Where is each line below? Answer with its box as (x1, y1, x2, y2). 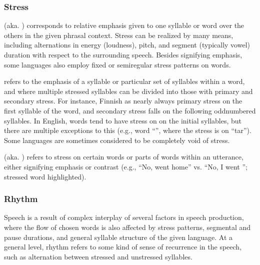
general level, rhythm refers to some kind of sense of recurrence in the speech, (4, 241, 242, 252)
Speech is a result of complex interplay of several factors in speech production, (4, 212, 244, 222)
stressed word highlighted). (4, 171, 86, 181)
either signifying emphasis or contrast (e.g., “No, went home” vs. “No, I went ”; (4, 161, 247, 171)
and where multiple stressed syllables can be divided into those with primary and (4, 85, 253, 96)
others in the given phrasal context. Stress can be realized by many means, (4, 29, 233, 40)
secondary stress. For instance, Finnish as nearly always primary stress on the (4, 95, 242, 106)
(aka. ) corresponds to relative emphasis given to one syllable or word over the (4, 20, 244, 30)
